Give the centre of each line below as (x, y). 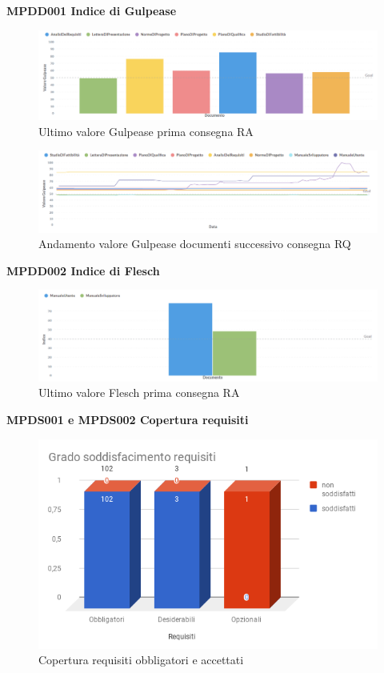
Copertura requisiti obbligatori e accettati (141, 660)
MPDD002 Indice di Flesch (83, 270)
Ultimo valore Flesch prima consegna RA (139, 393)
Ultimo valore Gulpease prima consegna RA (146, 131)
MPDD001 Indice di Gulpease (92, 10)
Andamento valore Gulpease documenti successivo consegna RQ (195, 244)
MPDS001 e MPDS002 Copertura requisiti (128, 419)
